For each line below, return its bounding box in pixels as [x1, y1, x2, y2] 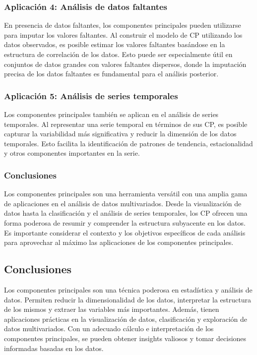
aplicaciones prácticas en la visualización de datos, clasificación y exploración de [4, 313, 248, 324]
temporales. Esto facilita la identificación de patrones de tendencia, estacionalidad [4, 138, 253, 148]
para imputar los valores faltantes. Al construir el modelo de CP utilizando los [4, 29, 243, 40]
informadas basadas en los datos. [4, 343, 104, 353]
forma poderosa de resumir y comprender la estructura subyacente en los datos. [4, 217, 246, 228]
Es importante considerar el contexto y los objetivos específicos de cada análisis [4, 227, 246, 237]
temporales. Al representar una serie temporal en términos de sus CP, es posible [4, 118, 248, 129]
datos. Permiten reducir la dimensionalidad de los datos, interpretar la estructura [4, 294, 251, 304]
